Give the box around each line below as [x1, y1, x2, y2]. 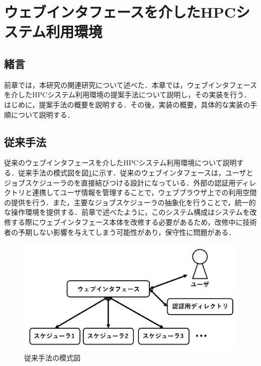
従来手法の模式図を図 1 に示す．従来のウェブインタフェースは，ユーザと [18, 167, 253, 177]
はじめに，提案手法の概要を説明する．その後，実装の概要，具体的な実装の [4, 99, 250, 109]
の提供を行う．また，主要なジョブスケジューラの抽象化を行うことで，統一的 [4, 197, 256, 207]
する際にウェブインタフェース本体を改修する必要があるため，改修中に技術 [11, 216, 257, 227]
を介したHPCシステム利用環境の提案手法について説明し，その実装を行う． [4, 89, 251, 100]
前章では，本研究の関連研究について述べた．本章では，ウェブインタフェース [4, 79, 257, 90]
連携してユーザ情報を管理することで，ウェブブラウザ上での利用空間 [32, 187, 257, 198]
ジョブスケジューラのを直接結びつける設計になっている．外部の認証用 [4, 177, 236, 188]
